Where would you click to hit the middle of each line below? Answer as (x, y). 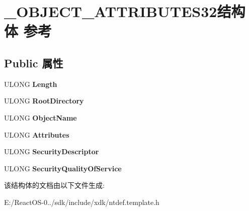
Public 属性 (34, 63)
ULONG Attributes (37, 134)
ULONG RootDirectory (44, 101)
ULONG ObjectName (40, 117)
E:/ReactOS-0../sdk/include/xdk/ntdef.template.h (82, 202)
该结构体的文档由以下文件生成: (54, 185)
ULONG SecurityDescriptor (52, 151)
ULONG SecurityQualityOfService (63, 168)
